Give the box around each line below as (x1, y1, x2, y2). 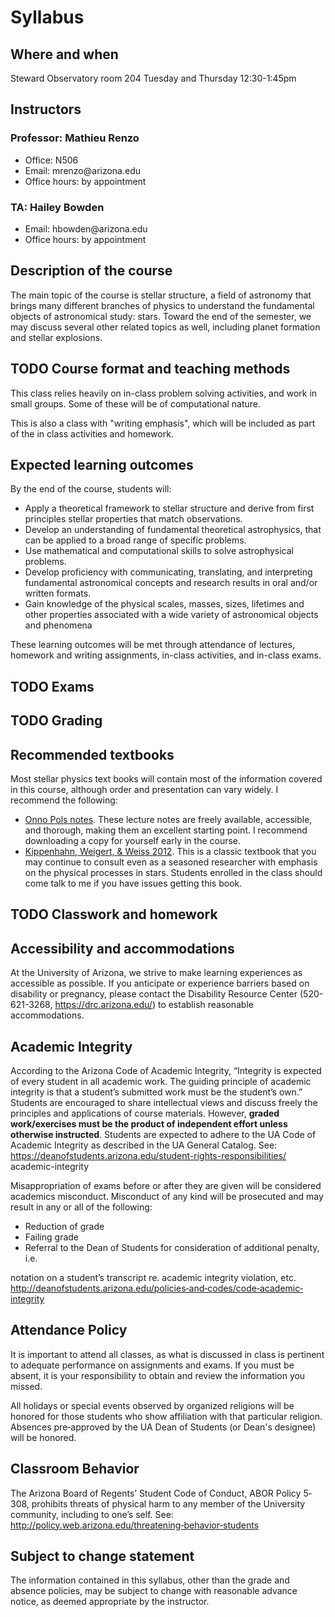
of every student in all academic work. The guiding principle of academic (10, 1076, 312, 1088)
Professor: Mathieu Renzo (10, 131, 140, 145)
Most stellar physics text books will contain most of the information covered (10, 773, 323, 785)
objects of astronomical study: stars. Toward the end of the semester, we (10, 310, 312, 322)
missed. (10, 1380, 43, 1392)
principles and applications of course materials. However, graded (10, 1107, 280, 1120)
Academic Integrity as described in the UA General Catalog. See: (10, 1139, 278, 1151)
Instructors (10, 101, 82, 118)
